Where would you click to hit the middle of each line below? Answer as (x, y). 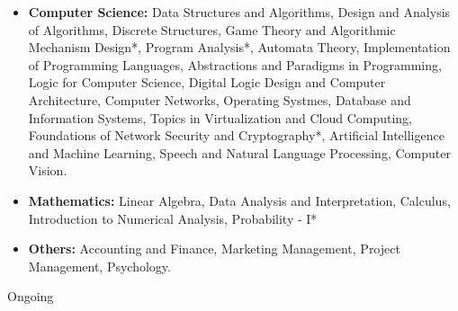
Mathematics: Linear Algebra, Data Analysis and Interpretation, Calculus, (239, 200)
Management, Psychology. (99, 266)
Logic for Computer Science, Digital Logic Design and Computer (207, 82)
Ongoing (31, 296)
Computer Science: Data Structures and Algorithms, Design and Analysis (239, 12)
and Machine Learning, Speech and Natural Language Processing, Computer (239, 152)
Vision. (48, 170)
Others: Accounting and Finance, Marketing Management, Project (214, 249)
